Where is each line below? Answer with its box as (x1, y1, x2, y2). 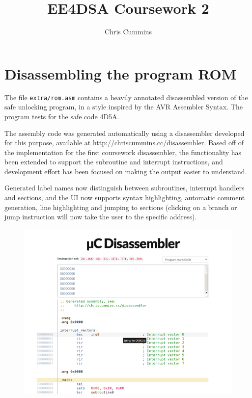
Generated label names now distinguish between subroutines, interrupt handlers (4, 183, 245, 193)
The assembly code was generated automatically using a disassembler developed (4, 128, 245, 138)
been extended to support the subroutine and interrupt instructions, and (4, 157, 223, 167)
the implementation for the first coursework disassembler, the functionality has (4, 147, 242, 157)
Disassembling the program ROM (4, 63, 237, 83)
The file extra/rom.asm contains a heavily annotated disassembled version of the (4, 92, 248, 102)
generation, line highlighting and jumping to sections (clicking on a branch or (4, 202, 237, 212)
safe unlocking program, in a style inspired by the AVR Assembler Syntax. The (4, 102, 243, 112)
